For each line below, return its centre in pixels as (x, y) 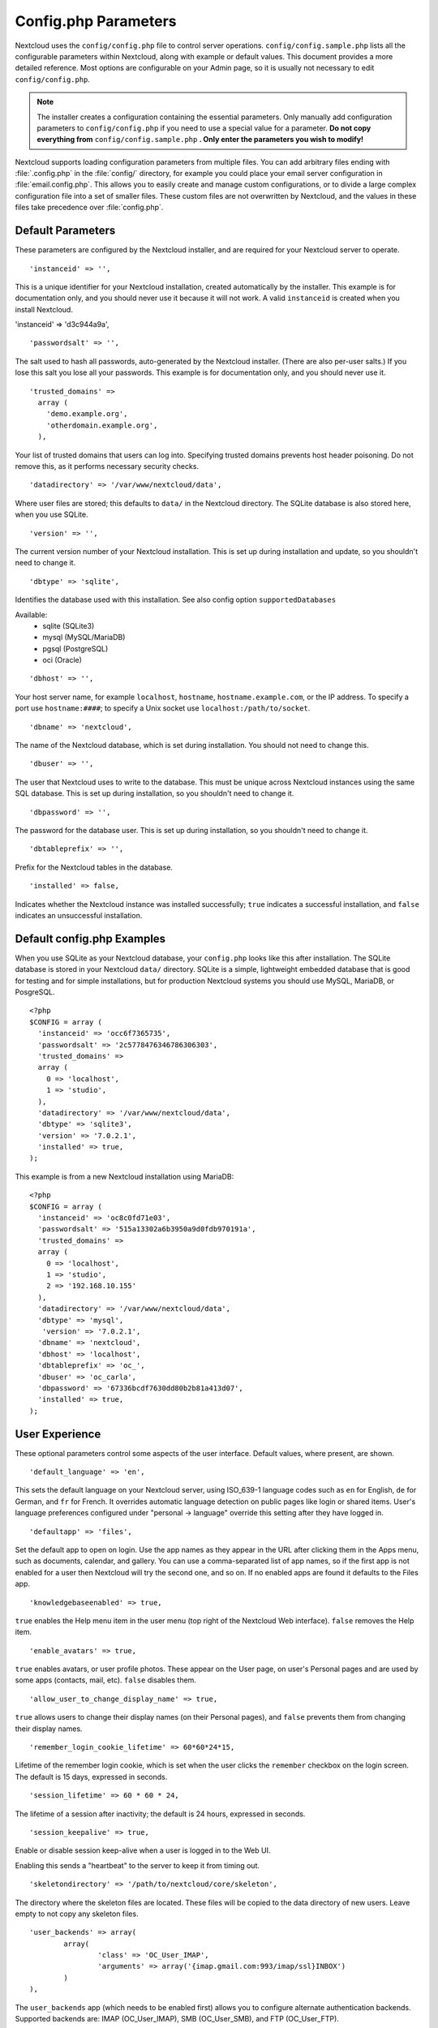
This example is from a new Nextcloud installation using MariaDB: (125, 1176)
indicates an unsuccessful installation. (79, 915)
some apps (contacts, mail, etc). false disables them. (105, 1680)
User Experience (58, 1434)
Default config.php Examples (90, 938)
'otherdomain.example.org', (102, 425)
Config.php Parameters (96, 21)
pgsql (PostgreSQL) (75, 648)
